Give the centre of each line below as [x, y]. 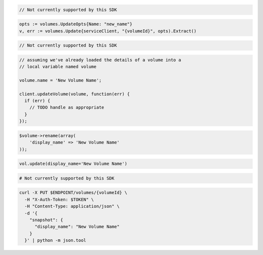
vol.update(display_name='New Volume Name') [73, 164]
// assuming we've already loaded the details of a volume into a [100, 60]
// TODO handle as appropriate [67, 108]
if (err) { [38, 101]
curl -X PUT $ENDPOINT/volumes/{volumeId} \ [73, 193]
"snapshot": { [46, 220]
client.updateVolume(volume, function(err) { [75, 94]
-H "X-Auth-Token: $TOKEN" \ [59, 199]
